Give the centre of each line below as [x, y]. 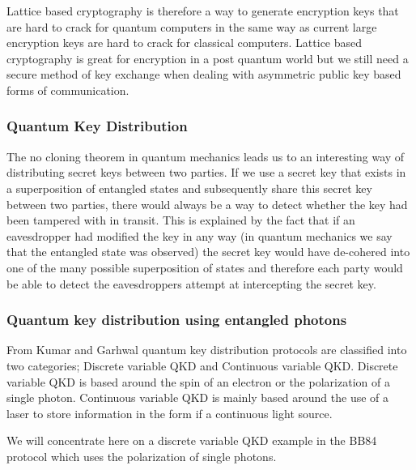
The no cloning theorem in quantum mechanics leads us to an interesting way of [206, 156]
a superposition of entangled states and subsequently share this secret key [189, 188]
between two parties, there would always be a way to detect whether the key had [207, 204]
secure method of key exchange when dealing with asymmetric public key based [204, 74]
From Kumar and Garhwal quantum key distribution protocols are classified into [207, 350]
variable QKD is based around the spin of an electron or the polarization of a [198, 381]
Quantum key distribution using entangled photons [177, 320]
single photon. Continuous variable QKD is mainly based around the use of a [198, 397]
